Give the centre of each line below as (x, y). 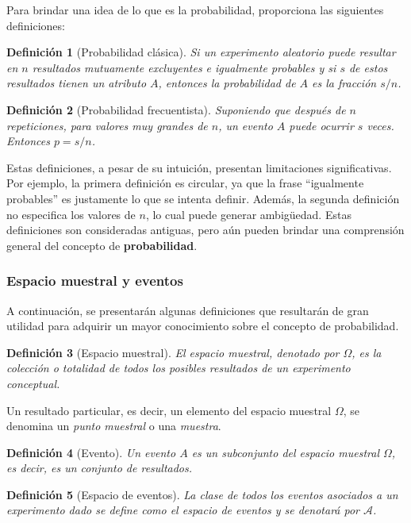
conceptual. (33, 383)
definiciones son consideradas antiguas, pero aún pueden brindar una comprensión (205, 230)
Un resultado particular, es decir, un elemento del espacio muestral (169, 410)
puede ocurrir (321, 125)
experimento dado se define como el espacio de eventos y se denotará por (183, 510)
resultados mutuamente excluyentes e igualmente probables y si (184, 67)
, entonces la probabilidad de (227, 83)
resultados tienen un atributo (77, 83)
